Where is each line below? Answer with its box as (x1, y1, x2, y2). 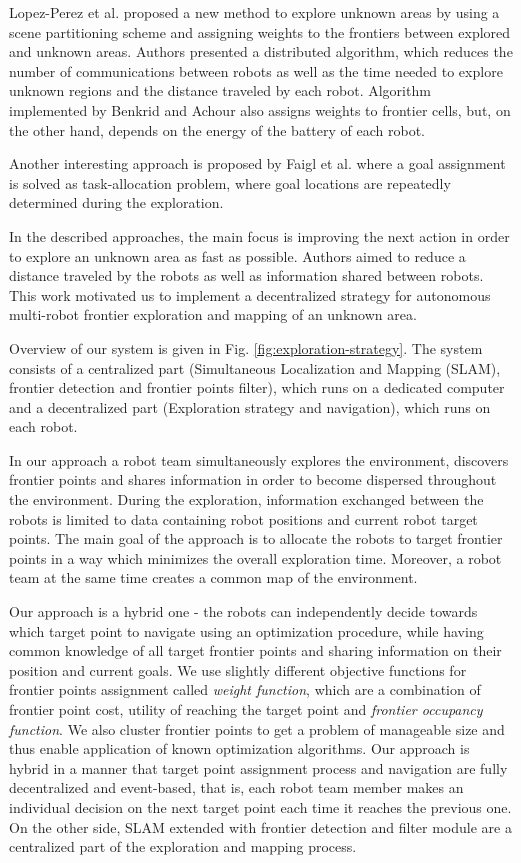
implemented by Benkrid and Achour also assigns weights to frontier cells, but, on (9, 99, 511, 120)
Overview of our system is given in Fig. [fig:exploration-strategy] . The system (9, 337, 483, 358)
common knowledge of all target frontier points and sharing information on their (9, 640, 502, 661)
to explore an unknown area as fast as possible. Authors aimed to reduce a (9, 245, 466, 266)
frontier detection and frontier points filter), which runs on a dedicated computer (9, 377, 505, 398)
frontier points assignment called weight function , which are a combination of (9, 679, 481, 700)
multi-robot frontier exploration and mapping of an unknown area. (9, 304, 417, 325)
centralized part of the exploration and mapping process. (9, 836, 357, 857)
